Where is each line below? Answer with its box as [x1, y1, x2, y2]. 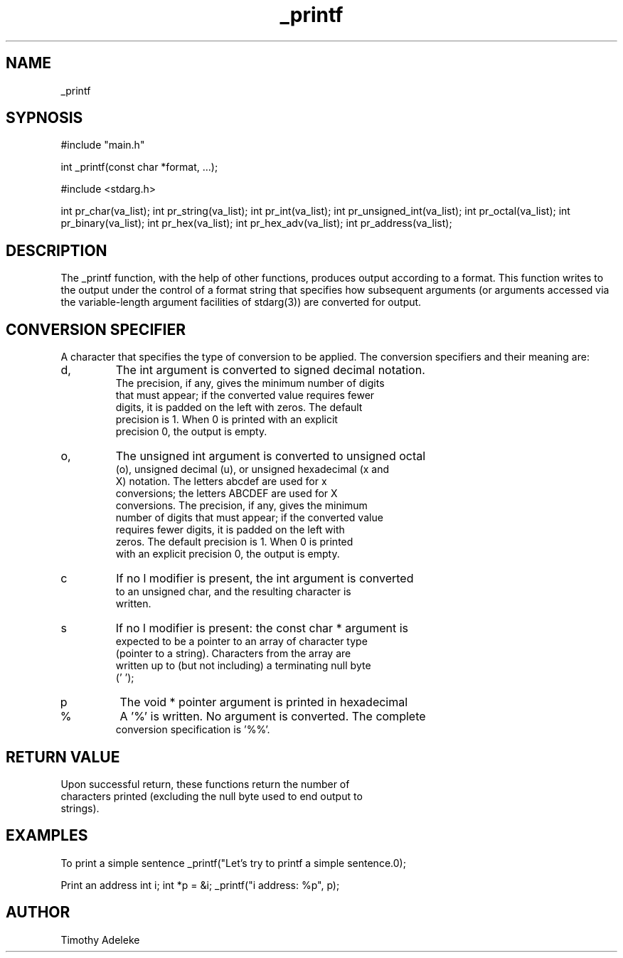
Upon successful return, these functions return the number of [60, 777, 350, 790]
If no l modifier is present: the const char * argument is [115, 621, 409, 636]
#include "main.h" [60, 139, 145, 151]
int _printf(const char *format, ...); [60, 161, 218, 174]
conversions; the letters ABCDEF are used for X [115, 487, 338, 500]
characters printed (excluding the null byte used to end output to [60, 789, 363, 802]
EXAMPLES [6, 826, 88, 845]
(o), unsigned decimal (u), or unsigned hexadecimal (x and [115, 463, 390, 476]
